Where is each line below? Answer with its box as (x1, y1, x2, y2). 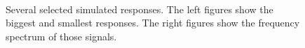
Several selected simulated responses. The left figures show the (6, 1, 273, 16)
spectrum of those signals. (6, 29, 117, 43)
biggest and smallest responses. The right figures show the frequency (6, 15, 300, 30)
